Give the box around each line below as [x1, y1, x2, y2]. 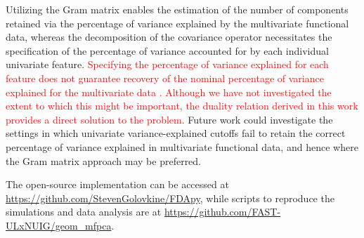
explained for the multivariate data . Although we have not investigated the [6, 84, 332, 99]
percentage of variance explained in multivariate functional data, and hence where [6, 139, 358, 154]
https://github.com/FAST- [164, 204, 281, 219]
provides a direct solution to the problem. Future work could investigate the [6, 112, 333, 126]
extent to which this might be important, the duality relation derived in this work [6, 98, 358, 113]
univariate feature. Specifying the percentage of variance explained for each [6, 57, 329, 72]
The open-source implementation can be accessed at [6, 177, 229, 192]
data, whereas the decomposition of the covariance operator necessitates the [6, 29, 332, 44]
